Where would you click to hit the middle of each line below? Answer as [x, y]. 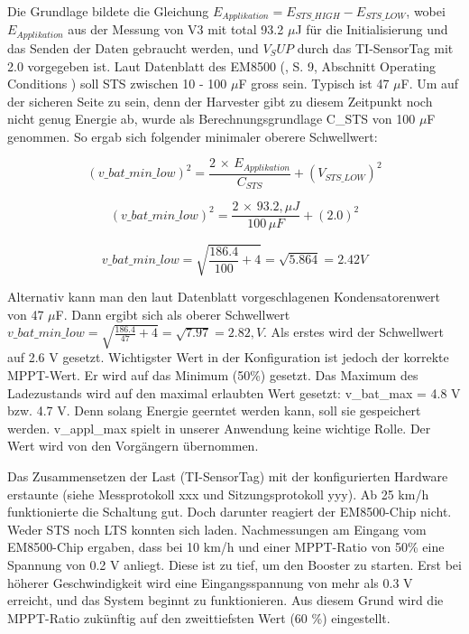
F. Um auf [430, 84]
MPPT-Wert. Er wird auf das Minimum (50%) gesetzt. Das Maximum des [213, 375]
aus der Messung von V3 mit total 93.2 [176, 29]
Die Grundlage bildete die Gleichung [108, 11]
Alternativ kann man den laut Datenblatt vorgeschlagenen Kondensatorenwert [224, 297]
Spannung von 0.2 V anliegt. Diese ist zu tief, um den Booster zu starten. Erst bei [234, 564]
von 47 [26, 314]
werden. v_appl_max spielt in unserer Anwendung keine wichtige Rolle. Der [219, 428]
